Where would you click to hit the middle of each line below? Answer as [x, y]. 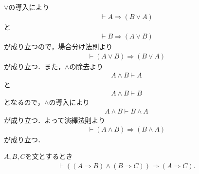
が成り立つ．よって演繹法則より [54, 120]
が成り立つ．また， [35, 66]
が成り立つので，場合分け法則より [58, 47]
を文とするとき [49, 156]
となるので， [24, 102]
